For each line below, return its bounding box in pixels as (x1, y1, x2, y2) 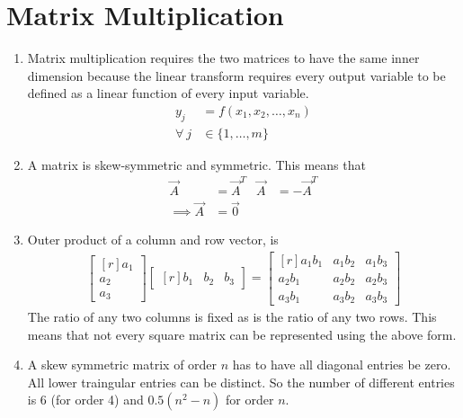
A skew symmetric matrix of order (27, 355, 218, 374)
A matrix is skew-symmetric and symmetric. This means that (27, 155, 366, 173)
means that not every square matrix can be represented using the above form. (27, 325, 457, 343)
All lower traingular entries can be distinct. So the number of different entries (27, 372, 455, 391)
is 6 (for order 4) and (27, 390, 144, 409)
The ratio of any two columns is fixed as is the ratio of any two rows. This (27, 307, 437, 325)
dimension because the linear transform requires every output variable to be (27, 66, 446, 84)
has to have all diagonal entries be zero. (232, 355, 451, 374)
